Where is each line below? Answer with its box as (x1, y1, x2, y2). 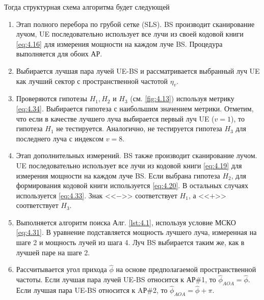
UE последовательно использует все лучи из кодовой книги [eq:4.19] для (16, 160, 242, 170)
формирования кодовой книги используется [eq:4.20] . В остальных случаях (16, 180, 248, 191)
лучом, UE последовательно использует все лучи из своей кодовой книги (16, 28, 244, 39)
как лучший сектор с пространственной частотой (16, 75, 168, 86)
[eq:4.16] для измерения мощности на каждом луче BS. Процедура (16, 38, 223, 49)
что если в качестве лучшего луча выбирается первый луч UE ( (16, 113, 215, 124)
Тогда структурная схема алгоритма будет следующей (4, 2, 170, 12)
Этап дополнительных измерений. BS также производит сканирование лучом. (16, 150, 257, 161)
